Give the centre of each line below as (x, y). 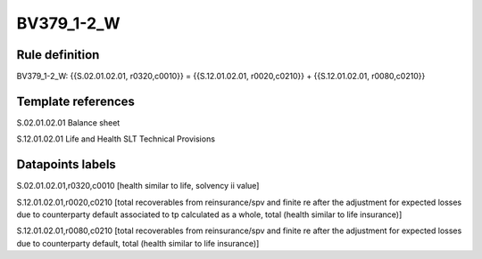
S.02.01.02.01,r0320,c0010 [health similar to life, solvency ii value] (138, 186)
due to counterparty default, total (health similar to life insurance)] (138, 243)
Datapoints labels (66, 165)
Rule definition (58, 55)
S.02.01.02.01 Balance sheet (68, 122)
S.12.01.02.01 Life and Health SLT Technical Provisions (116, 139)
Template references (76, 101)
